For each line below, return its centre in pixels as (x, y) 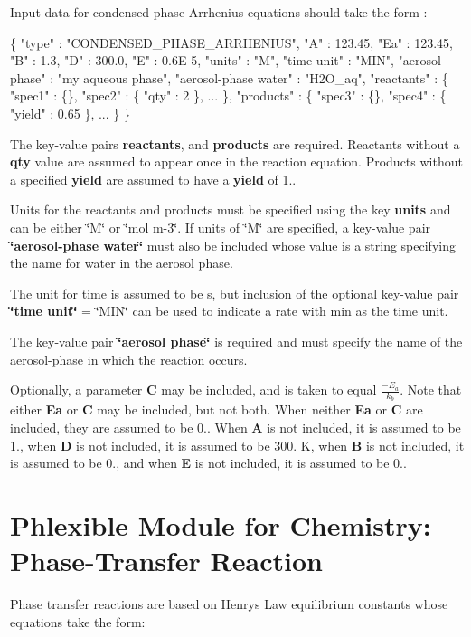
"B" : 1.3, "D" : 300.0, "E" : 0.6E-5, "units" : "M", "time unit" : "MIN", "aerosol (226, 60)
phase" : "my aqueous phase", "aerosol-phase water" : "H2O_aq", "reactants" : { (229, 77)
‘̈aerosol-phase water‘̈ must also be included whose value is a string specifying (233, 245)
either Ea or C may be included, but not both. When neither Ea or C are (217, 409)
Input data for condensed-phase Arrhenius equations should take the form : (219, 12)
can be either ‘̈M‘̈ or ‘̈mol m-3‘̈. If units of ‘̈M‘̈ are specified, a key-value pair (221, 227)
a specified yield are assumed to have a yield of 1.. (153, 179)
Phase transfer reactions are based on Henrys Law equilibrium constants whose (229, 604)
